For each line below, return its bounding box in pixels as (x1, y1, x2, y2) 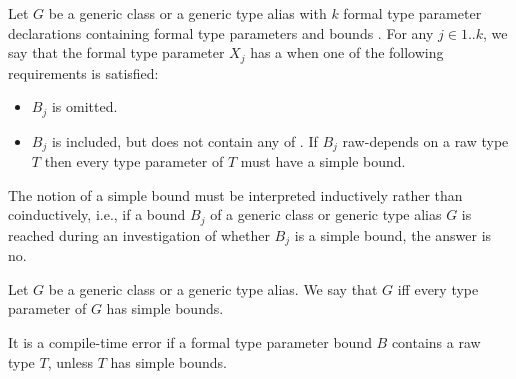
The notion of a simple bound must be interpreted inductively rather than (8, 184, 463, 205)
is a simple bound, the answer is (294, 224, 492, 245)
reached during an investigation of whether (8, 224, 270, 245)
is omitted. (51, 96, 118, 117)
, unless (47, 351, 93, 372)
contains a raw (391, 332, 481, 353)
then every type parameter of (44, 151, 224, 172)
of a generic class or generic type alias (210, 204, 442, 225)
